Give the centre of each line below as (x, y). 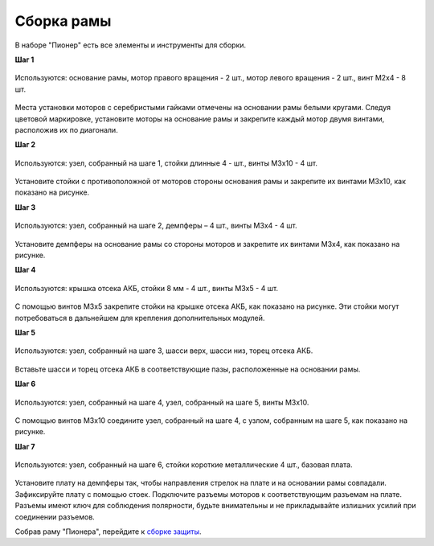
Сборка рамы (63, 21)
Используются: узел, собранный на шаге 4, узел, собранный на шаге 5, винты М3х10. (162, 402)
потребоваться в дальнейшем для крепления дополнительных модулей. (140, 318)
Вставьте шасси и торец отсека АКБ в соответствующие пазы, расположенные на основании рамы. (188, 369)
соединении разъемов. (55, 517)
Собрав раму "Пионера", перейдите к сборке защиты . (108, 532)
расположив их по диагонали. (66, 129)
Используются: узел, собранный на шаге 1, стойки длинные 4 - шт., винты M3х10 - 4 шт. (166, 163)
